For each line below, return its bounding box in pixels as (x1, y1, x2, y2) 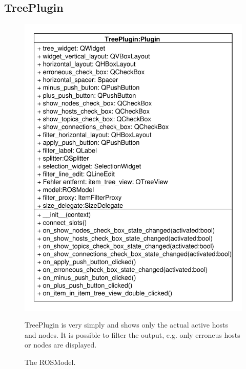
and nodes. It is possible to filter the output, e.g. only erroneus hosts (25, 329, 240, 340)
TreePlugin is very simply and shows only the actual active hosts (25, 319, 228, 330)
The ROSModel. (25, 357, 76, 367)
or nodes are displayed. (25, 339, 97, 350)
